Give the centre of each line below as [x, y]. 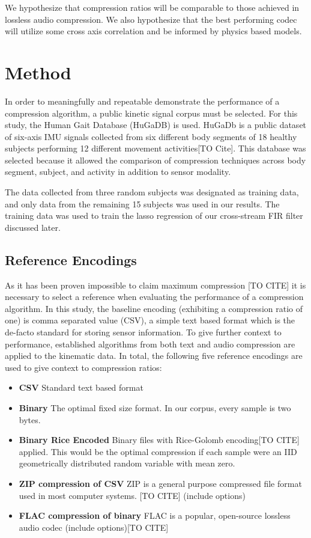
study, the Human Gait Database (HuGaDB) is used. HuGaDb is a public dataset [156, 125]
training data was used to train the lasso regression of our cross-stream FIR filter [154, 216]
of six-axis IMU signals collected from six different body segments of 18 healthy [151, 136]
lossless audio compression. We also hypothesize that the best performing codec [151, 19]
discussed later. [33, 227]
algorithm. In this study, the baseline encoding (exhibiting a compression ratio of [154, 308]
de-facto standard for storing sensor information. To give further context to [143, 332]
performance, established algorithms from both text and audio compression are [150, 344]
